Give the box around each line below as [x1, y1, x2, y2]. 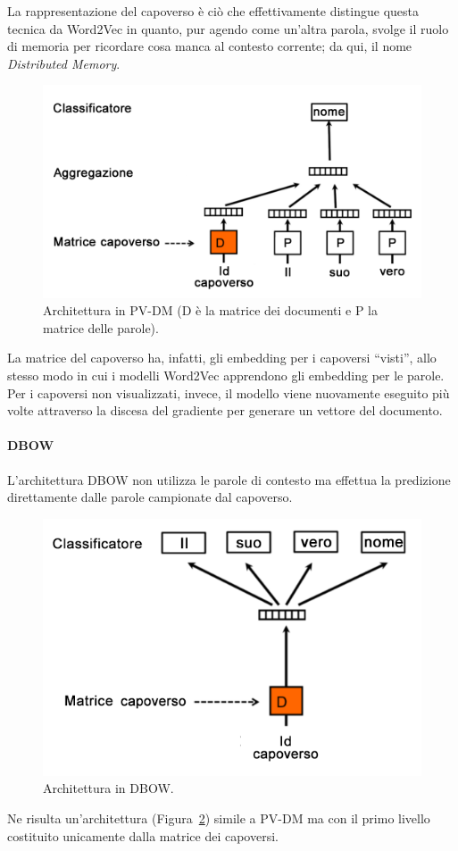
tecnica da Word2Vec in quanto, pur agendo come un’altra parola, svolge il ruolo [7, 19, 449, 38]
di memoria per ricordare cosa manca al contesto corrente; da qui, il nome [7, 37, 412, 55]
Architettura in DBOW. [43, 779, 174, 797]
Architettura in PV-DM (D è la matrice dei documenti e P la [43, 301, 378, 320]
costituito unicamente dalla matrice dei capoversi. [7, 826, 279, 845]
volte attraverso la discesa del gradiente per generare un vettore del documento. [7, 401, 443, 420]
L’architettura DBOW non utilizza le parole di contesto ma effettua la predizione [7, 470, 451, 488]
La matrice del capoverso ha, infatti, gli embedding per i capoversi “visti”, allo [7, 348, 437, 367]
